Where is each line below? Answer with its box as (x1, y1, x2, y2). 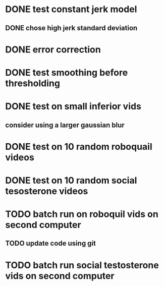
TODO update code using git (5, 239, 96, 248)
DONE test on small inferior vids (5, 101, 141, 112)
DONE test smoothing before (5, 67, 128, 78)
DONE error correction (5, 44, 101, 55)
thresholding (5, 77, 61, 89)
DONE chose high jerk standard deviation (5, 24, 138, 32)
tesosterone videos (5, 185, 88, 197)
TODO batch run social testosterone (5, 259, 159, 271)
